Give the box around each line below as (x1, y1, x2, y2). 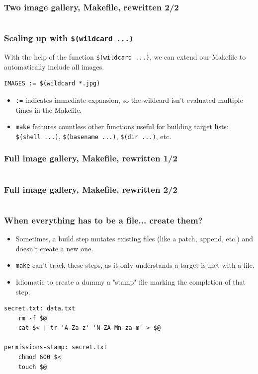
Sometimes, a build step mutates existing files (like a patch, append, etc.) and (15, 233, 253, 244)
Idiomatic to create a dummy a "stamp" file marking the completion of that (15, 276, 246, 287)
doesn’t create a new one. (15, 243, 93, 253)
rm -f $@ (18, 314, 47, 322)
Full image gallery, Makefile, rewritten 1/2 (4, 152, 177, 164)
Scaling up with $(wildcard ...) (4, 32, 134, 44)
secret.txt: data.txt (4, 305, 76, 312)
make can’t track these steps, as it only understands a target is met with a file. (15, 260, 255, 270)
